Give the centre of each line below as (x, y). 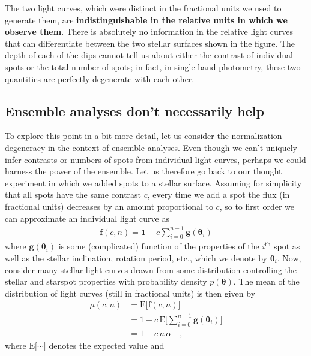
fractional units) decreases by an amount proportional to (109, 206)
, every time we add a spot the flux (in (219, 194)
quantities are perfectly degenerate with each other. (100, 78)
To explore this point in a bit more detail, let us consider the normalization (143, 136)
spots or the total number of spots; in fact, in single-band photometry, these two (153, 66)
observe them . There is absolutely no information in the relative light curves (149, 31)
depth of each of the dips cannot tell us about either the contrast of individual (149, 55)
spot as (287, 246)
